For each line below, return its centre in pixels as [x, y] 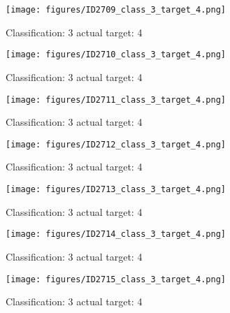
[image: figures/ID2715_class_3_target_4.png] [116, 279]
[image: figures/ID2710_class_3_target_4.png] [116, 55]
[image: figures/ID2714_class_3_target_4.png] [116, 234]
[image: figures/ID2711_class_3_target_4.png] [116, 100]
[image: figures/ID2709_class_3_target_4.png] [116, 10]
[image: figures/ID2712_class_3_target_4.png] [116, 144]
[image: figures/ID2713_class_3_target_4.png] [116, 189]
